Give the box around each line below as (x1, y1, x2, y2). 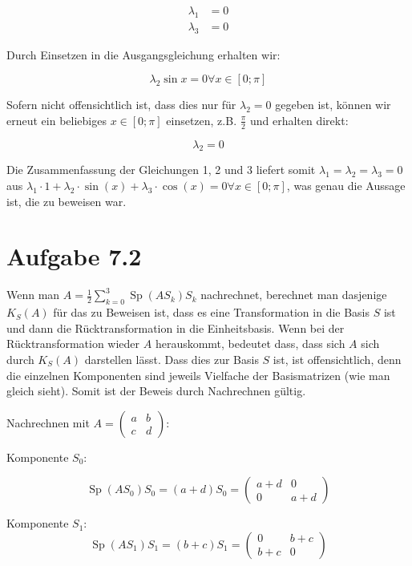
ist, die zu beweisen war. (6, 192, 127, 209)
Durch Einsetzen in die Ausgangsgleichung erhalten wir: (6, 46, 281, 63)
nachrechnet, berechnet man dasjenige (200, 286, 387, 303)
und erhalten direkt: (249, 111, 349, 128)
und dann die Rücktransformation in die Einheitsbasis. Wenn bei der (6, 319, 345, 336)
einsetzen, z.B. (166, 111, 237, 128)
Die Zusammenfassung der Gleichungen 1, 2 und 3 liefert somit (6, 161, 316, 178)
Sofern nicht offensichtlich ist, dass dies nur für (6, 96, 236, 113)
